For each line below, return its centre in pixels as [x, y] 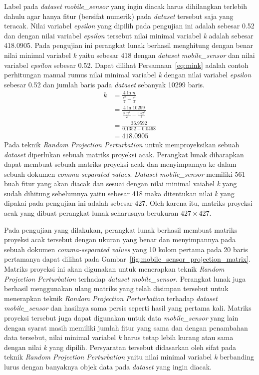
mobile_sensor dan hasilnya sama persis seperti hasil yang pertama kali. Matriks [128, 308]
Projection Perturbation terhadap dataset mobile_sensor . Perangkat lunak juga [125, 278]
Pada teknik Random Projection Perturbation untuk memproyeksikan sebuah [122, 144]
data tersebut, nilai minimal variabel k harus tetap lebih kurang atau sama [119, 337]
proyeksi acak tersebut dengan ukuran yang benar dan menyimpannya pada [120, 239]
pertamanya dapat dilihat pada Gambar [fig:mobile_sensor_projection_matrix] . [128, 259]
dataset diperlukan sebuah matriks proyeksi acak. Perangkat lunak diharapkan [124, 154]
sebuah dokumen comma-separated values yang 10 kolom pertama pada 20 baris [126, 249]
